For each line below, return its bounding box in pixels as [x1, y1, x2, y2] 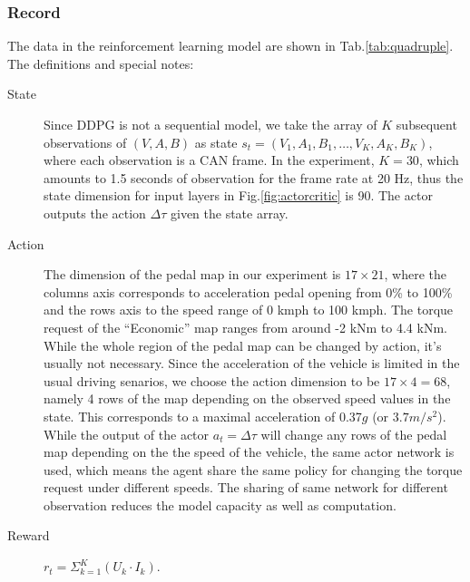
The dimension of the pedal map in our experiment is [44, 265, 341, 284]
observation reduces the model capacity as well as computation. [44, 495, 397, 514]
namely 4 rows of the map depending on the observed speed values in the [44, 389, 451, 408]
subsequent [396, 115, 457, 133]
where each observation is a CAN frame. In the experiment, [44, 150, 375, 170]
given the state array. [170, 203, 289, 222]
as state [194, 132, 238, 151]
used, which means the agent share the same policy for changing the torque [44, 460, 463, 479]
